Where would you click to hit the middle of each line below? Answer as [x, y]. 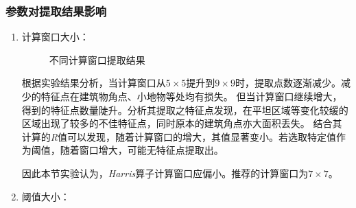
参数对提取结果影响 [56, 11]
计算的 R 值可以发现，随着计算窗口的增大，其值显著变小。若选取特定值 [179, 136]
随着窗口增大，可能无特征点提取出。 [142, 150]
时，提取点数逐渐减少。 [288, 83]
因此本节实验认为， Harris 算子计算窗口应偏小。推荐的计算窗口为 [165, 173]
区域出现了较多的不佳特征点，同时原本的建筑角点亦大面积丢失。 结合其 [182, 123]
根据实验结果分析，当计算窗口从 [94, 83]
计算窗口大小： [55, 37]
